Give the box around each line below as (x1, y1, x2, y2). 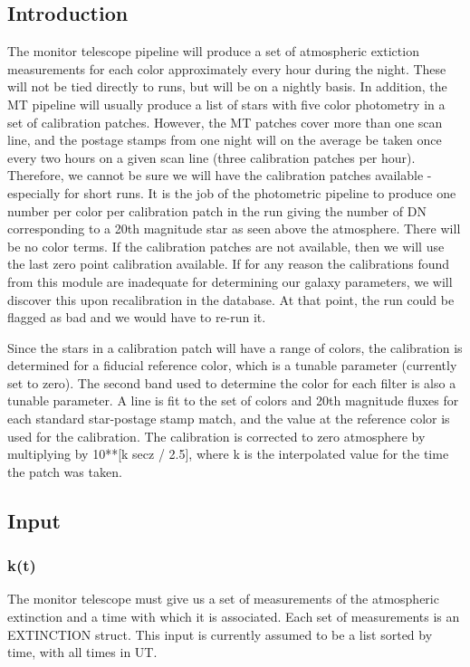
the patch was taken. (7, 462, 122, 481)
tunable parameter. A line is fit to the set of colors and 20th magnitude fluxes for (7, 391, 459, 410)
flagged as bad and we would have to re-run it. (7, 308, 266, 327)
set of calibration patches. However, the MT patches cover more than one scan (7, 112, 443, 131)
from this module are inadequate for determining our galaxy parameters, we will (7, 272, 453, 291)
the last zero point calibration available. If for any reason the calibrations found (7, 254, 450, 273)
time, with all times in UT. (7, 643, 158, 662)
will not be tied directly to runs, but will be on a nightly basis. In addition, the (7, 77, 447, 96)
